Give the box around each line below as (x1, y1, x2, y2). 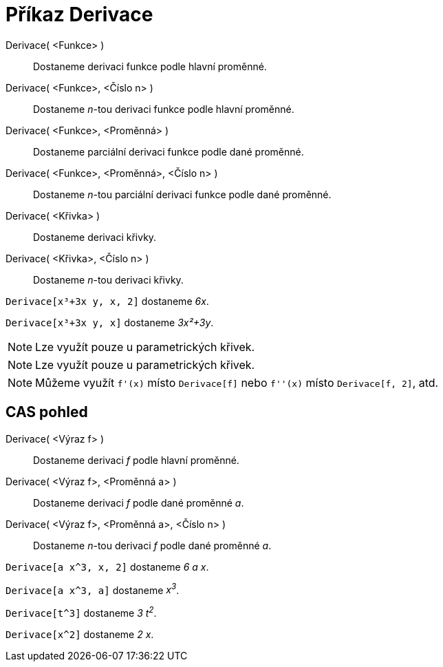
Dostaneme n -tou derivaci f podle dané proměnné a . (33, 539, 272, 551)
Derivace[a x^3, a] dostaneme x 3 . (6, 582, 180, 596)
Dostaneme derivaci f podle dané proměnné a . (33, 496, 244, 509)
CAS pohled (6, 403, 88, 421)
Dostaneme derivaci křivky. (33, 231, 157, 243)
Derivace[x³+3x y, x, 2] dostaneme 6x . (6, 295, 209, 307)
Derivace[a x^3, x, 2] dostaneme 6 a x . (6, 560, 209, 573)
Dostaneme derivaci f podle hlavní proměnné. (33, 454, 239, 466)
